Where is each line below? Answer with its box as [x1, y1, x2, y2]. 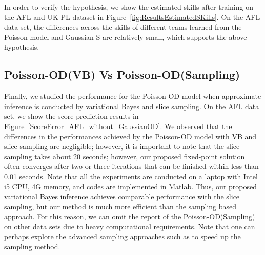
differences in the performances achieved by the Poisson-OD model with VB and [4, 131, 257, 141]
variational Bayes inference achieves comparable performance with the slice [4, 191, 240, 202]
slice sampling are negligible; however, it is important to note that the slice [4, 141, 240, 152]
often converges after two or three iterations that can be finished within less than [4, 161, 259, 172]
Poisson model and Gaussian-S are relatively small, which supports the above [4, 31, 247, 42]
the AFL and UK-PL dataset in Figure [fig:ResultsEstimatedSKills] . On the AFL [4, 11, 260, 22]
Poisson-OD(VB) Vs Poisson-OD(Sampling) [4, 67, 240, 82]
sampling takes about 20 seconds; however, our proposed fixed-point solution [4, 151, 245, 161]
